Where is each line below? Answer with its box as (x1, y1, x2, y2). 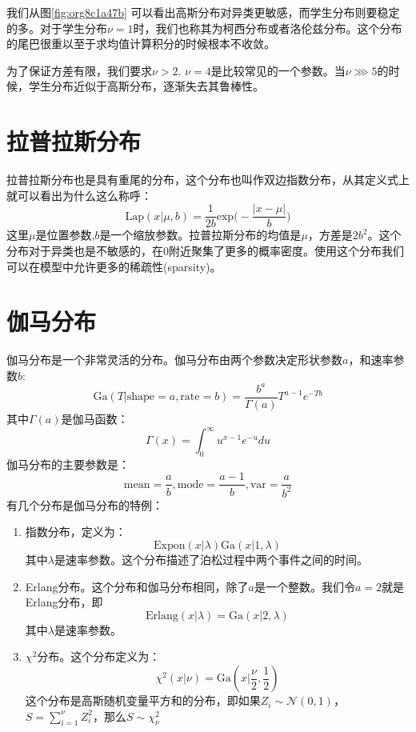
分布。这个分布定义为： (37, 648, 161, 665)
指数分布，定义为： (25, 523, 126, 540)
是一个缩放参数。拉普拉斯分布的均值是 (99, 226, 302, 243)
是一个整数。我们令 (254, 578, 355, 594)
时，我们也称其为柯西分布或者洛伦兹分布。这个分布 (133, 19, 402, 36)
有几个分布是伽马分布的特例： (6, 496, 163, 513)
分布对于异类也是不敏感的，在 (6, 242, 163, 258)
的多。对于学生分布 (6, 19, 107, 36)
